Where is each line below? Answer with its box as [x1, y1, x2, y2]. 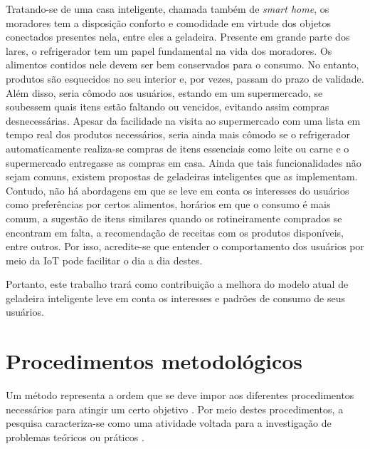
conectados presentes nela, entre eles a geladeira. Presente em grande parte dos [6, 29, 350, 44]
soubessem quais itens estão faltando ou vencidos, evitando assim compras [6, 99, 329, 114]
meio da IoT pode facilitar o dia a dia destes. [6, 252, 203, 267]
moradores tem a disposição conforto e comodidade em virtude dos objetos [6, 15, 332, 30]
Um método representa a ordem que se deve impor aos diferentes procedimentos [6, 388, 354, 403]
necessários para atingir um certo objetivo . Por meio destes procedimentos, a [6, 401, 344, 416]
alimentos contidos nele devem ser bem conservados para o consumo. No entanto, [6, 57, 359, 72]
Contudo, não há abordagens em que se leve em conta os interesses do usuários [6, 182, 349, 197]
